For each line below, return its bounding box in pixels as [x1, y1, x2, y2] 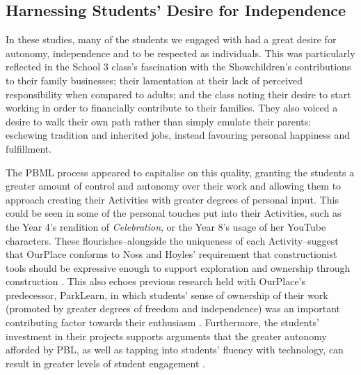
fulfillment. [6, 141, 52, 155]
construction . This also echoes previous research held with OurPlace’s [6, 274, 306, 289]
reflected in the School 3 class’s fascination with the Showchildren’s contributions [6, 59, 351, 74]
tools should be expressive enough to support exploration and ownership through [6, 260, 351, 275]
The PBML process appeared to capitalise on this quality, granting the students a [6, 164, 355, 179]
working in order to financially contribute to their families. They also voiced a [6, 100, 338, 115]
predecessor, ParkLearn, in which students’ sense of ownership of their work [6, 287, 328, 302]
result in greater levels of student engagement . [6, 355, 205, 370]
